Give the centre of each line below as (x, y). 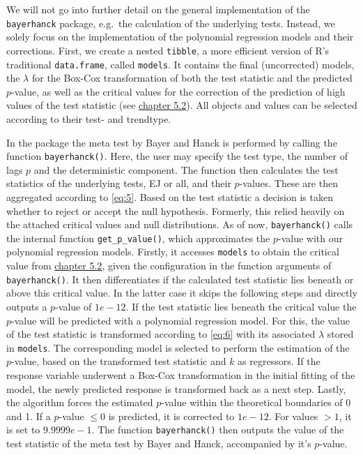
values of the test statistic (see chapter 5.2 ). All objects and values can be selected (182, 105)
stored (340, 334)
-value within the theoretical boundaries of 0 (256, 402)
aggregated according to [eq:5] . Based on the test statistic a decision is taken (170, 196)
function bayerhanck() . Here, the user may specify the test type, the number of (177, 156)
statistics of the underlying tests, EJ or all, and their (119, 183)
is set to (23, 430)
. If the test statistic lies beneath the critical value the (241, 306)
